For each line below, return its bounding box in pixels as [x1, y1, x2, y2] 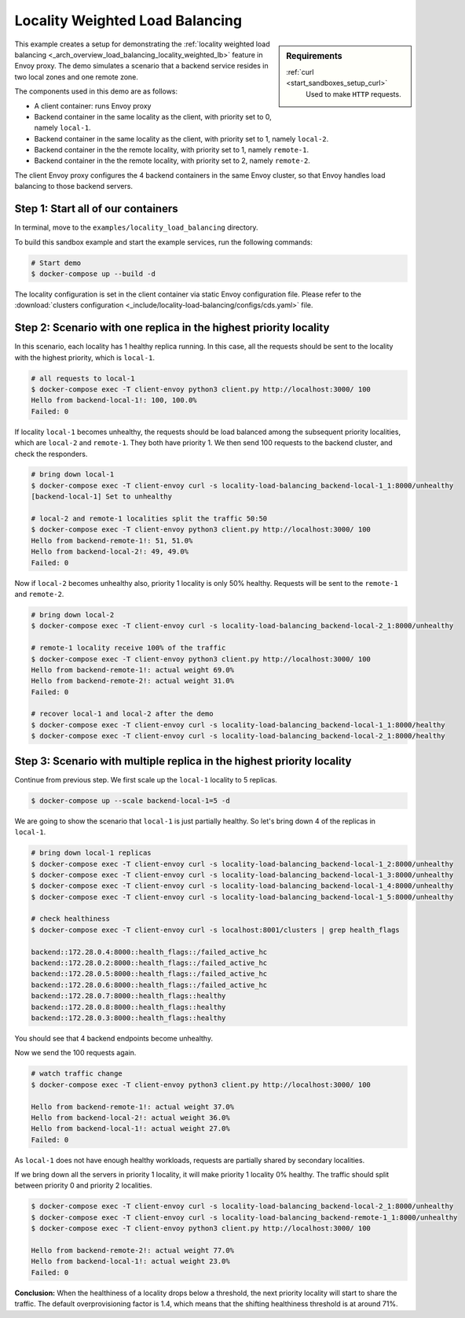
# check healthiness [31, 915, 110, 923]
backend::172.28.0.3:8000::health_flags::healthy [31, 1013, 226, 1022]
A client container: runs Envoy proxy [34, 101, 152, 110]
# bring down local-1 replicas [31, 849, 152, 857]
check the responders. [14, 449, 88, 458]
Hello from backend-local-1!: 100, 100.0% [31, 396, 197, 405]
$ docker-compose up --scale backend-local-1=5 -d [31, 796, 231, 805]
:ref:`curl [286, 67, 314, 76]
